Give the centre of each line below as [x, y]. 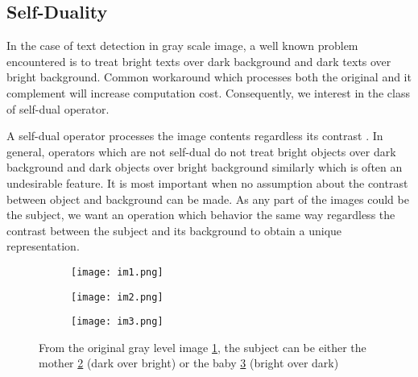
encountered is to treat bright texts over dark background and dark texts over [199, 61]
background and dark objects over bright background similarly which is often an [205, 167]
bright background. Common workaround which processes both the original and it [209, 77]
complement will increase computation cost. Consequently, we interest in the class [208, 92]
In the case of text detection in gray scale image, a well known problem [182, 46]
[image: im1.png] [117, 272]
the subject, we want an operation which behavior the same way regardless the [201, 215]
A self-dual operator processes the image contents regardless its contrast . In [195, 136]
